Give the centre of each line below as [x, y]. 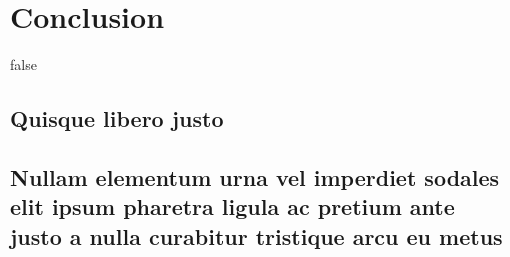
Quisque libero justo [117, 118]
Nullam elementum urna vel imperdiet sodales [255, 176]
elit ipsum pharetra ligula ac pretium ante [232, 206]
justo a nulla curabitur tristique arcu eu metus [256, 235]
